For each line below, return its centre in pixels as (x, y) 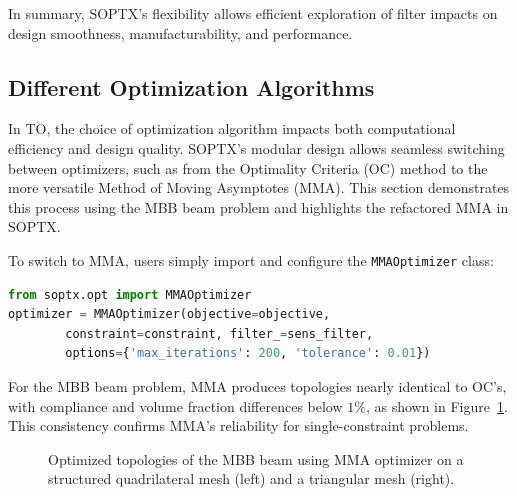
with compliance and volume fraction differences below (175, 405)
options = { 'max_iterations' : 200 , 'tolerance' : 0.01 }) (248, 353)
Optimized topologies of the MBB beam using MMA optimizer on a (256, 458)
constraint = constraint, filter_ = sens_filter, (219, 333)
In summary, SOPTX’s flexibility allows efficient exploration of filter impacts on (253, 13)
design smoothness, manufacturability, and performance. (180, 32)
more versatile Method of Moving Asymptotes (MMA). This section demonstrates (259, 187)
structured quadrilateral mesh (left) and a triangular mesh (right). (251, 478)
